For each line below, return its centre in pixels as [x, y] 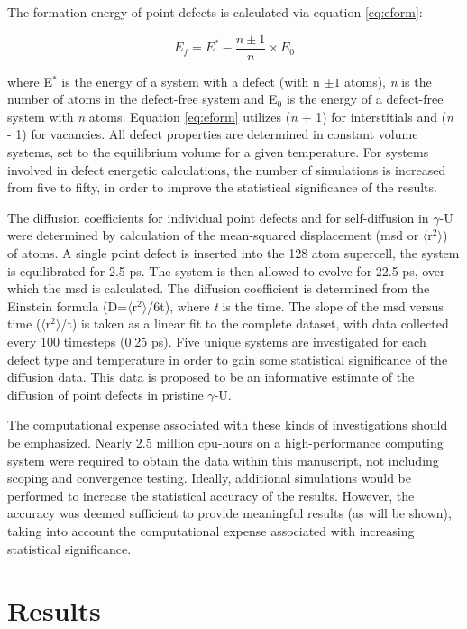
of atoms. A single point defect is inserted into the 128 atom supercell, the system [233, 253]
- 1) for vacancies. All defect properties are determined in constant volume [213, 134]
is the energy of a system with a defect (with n [191, 81]
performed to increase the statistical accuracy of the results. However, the [211, 495]
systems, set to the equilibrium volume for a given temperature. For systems [218, 152]
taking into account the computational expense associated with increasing [211, 530]
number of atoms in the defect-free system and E [142, 99]
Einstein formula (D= [68, 305]
